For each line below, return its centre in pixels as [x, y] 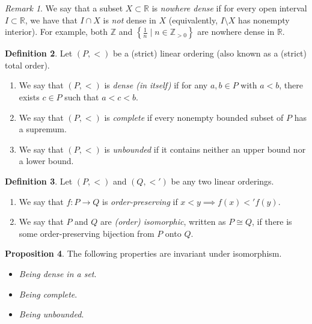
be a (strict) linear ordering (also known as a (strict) [210, 53]
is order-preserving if [140, 201]
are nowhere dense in [236, 32]
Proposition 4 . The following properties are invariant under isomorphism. [143, 253]
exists [29, 96]
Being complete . [48, 294]
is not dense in [130, 20]
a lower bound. [46, 161]
